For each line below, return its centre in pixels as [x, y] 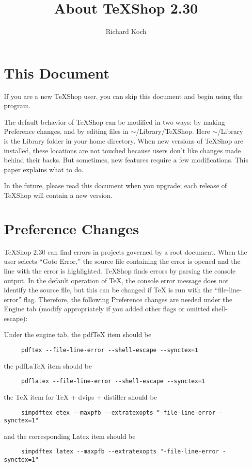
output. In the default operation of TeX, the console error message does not [116, 280]
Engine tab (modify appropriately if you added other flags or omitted [107, 309]
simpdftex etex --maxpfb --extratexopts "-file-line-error [118, 412]
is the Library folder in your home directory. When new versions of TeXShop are [124, 141]
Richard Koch [126, 31]
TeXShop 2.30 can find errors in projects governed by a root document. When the [126, 251]
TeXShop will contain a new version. [58, 195]
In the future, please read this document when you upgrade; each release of [116, 185]
